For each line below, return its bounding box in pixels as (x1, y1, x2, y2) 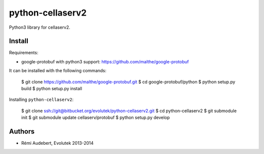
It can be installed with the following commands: (9, 68, 107, 74)
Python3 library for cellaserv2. (9, 24, 70, 30)
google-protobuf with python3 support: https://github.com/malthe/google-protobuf (21, 58, 189, 64)
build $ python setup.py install (21, 86, 83, 92)
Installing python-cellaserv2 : (9, 96, 74, 102)
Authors (9, 127, 35, 135)
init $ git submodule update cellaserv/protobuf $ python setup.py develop (21, 115, 170, 120)
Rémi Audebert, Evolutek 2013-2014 (21, 140, 94, 146)
